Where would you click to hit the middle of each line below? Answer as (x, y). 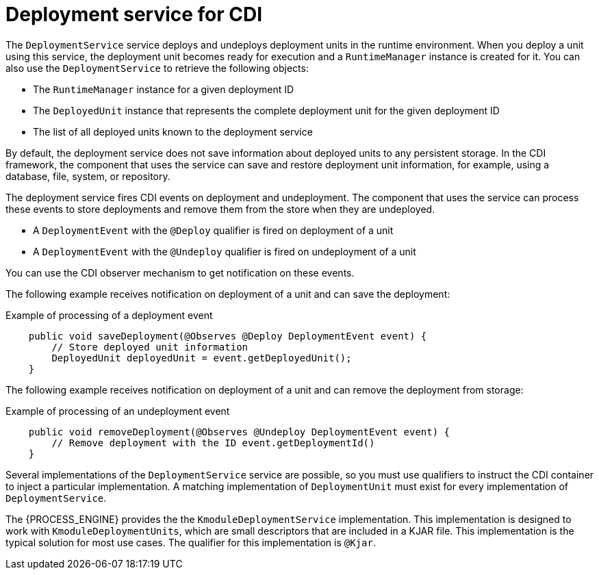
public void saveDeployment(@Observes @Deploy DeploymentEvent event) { (228, 336)
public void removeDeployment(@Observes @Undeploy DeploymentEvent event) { (239, 432)
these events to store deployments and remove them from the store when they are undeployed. (220, 209)
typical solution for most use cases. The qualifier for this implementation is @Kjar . (191, 542)
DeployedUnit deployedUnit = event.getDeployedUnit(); (202, 358)
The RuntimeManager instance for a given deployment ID (164, 89)
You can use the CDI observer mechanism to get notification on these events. (180, 272)
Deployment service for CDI (134, 14)
